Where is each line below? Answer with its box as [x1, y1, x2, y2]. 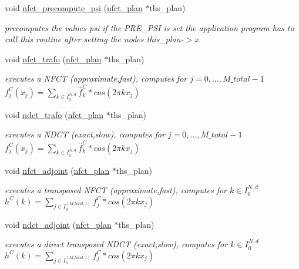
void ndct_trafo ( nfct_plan [5, 108, 104, 120]
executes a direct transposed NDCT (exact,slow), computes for [5, 238, 228, 250]
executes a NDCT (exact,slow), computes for [5, 128, 165, 140]
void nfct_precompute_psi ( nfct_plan [5, 2, 143, 14]
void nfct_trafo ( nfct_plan [5, 52, 102, 65]
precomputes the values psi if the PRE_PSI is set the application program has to [5, 21, 294, 33]
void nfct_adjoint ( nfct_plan [5, 164, 110, 176]
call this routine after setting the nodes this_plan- [5, 33, 184, 45]
